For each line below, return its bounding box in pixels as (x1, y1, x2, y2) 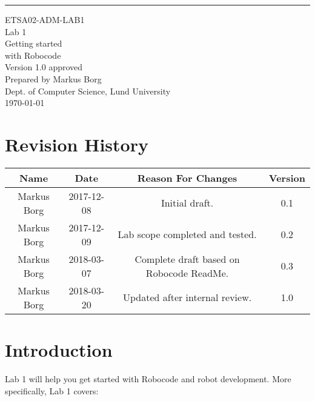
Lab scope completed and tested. (118, 227, 257, 242)
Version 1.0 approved (5, 61, 83, 73)
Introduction (5, 337, 113, 362)
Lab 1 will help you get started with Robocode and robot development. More (5, 373, 291, 385)
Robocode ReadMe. (145, 265, 229, 280)
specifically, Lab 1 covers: (5, 384, 99, 397)
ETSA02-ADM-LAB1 (5, 13, 85, 25)
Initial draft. (161, 196, 214, 210)
